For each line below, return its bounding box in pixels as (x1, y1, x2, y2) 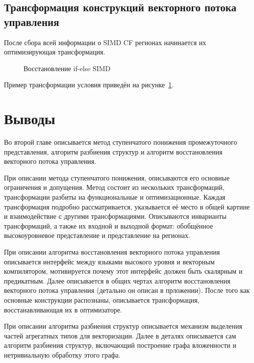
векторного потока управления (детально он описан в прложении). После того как (4, 285, 250, 295)
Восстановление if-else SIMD (24, 63, 111, 73)
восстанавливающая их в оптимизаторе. (4, 304, 122, 314)
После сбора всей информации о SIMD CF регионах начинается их (4, 37, 206, 47)
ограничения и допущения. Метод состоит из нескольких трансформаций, (4, 182, 225, 192)
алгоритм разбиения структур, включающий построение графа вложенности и (4, 340, 236, 350)
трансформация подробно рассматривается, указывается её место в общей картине (4, 201, 250, 211)
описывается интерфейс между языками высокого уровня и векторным (4, 256, 215, 266)
